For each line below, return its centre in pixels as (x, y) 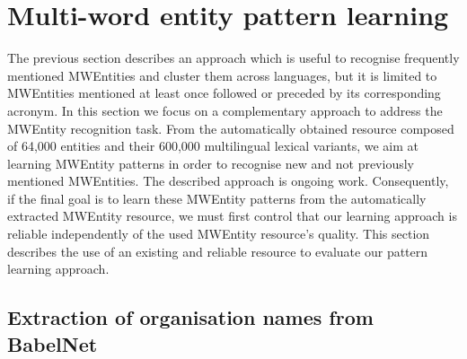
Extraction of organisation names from (190, 317)
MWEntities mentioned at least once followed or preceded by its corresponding (224, 93)
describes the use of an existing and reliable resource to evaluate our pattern (218, 251)
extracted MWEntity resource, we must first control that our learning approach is (232, 216)
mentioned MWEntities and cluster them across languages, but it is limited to (222, 75)
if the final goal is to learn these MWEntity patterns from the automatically (217, 198)
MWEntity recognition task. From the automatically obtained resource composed (231, 128)
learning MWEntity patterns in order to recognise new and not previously (211, 163)
